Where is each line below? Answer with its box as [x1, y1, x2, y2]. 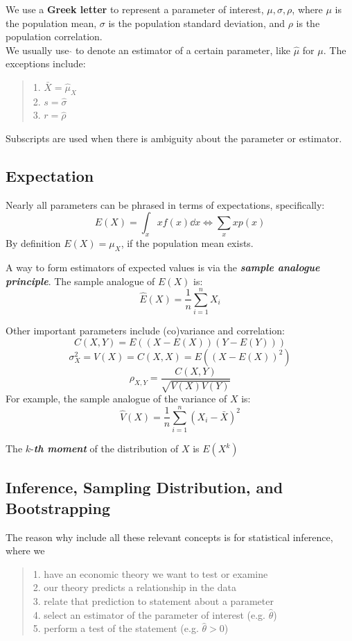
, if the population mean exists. [121, 236, 254, 250]
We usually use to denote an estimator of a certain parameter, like [6, 42, 291, 57]
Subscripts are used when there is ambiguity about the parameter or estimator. [6, 130, 342, 145]
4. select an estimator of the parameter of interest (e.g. [33, 607, 265, 622]
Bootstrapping [6, 497, 111, 518]
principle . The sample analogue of [6, 273, 155, 288]
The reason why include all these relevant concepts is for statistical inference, [6, 529, 333, 544]
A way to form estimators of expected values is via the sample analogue [6, 259, 320, 274]
